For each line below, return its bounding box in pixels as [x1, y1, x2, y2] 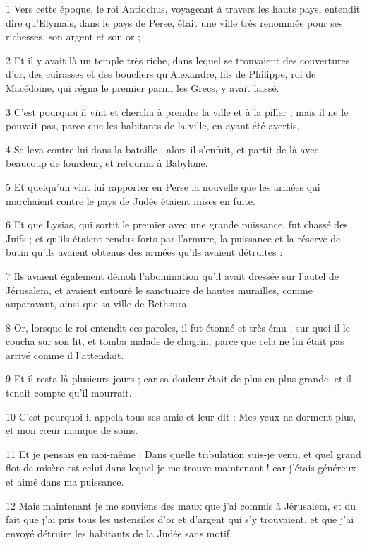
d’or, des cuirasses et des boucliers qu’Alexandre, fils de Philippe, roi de [6, 66, 316, 81]
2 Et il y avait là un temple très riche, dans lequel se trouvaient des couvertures [6, 52, 350, 67]
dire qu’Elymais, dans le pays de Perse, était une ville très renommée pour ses [6, 15, 343, 30]
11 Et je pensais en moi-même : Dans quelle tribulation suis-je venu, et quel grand [6, 446, 361, 461]
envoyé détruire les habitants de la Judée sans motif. [6, 525, 233, 540]
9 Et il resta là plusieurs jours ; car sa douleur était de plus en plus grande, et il [6, 371, 351, 386]
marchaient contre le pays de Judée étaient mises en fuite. [6, 193, 255, 208]
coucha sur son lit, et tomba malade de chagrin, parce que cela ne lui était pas [6, 334, 344, 348]
